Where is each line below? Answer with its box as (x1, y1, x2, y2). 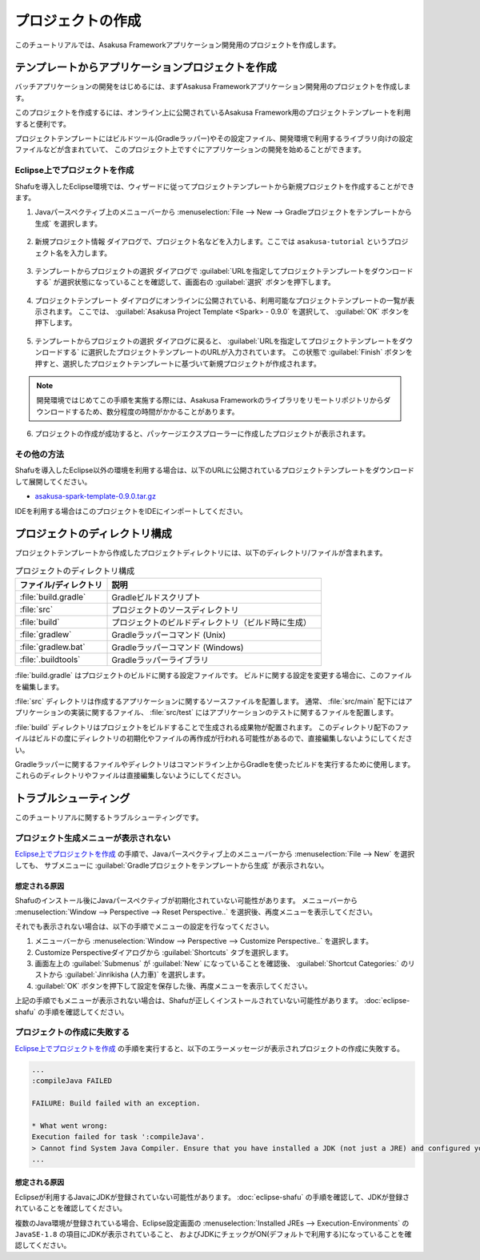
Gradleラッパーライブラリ (111, 655, 210, 666)
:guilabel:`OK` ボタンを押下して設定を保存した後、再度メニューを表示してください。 (34, 981, 312, 990)
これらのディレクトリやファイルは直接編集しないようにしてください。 (14, 771, 246, 780)
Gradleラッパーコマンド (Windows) (111, 642, 244, 653)
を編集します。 (14, 681, 64, 692)
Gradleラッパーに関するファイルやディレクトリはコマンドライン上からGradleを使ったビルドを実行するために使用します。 (14, 759, 415, 768)
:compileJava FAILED (31, 1077, 112, 1085)
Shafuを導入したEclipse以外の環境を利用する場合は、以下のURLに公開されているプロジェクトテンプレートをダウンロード (14, 465, 415, 476)
